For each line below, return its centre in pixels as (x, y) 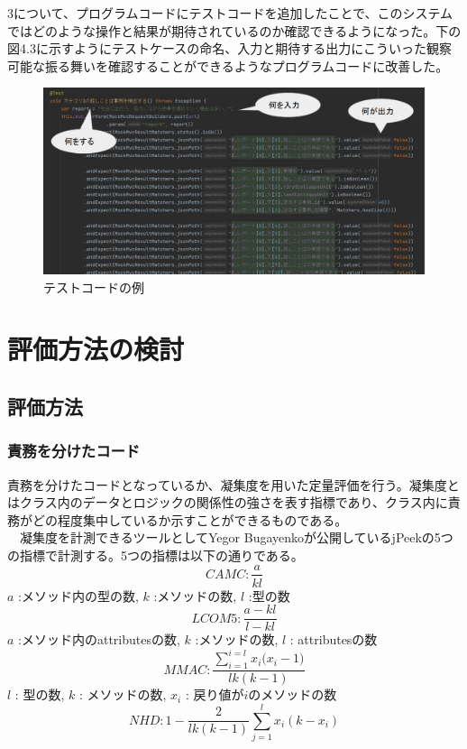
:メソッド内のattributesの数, (99, 639)
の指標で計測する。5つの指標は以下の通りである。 (156, 555)
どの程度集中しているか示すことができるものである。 (190, 519)
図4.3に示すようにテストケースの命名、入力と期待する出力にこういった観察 (229, 48)
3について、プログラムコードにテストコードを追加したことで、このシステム (230, 13)
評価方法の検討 (96, 349)
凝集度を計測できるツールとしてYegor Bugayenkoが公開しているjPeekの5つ (236, 537)
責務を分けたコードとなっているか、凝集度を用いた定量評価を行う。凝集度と (233, 484)
